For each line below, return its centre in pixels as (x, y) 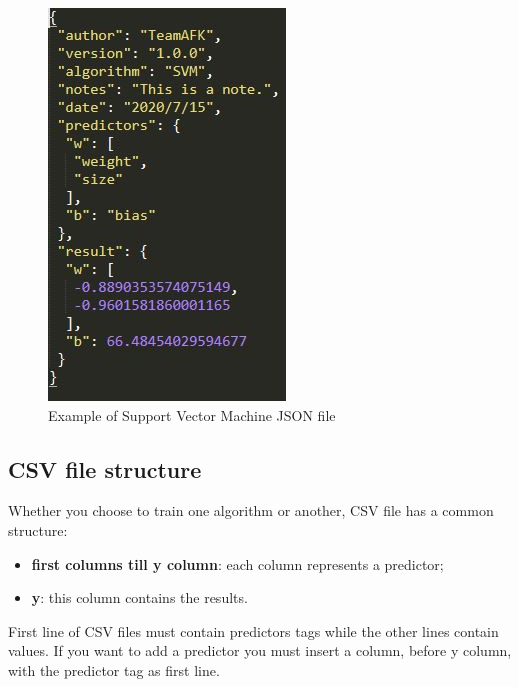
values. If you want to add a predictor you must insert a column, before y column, (260, 650)
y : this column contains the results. (139, 597)
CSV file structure (105, 468)
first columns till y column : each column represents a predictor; (237, 563)
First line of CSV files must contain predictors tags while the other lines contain (253, 630)
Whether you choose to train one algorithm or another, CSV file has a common (251, 510)
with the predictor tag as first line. (114, 669)
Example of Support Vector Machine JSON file (192, 414)
